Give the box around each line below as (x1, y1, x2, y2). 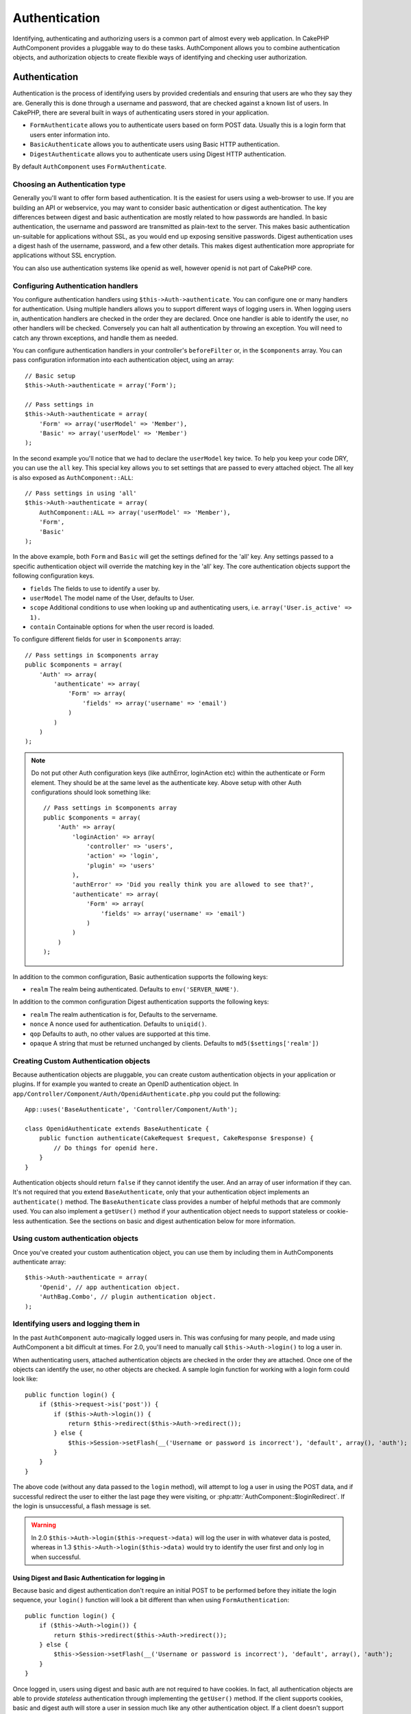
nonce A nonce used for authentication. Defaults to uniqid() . (29, 1020, 207, 1028)
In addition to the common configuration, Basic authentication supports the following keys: (12, 972, 269, 980)
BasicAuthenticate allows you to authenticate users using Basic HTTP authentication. (29, 141, 280, 149)
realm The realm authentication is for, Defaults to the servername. (29, 1010, 218, 1018)
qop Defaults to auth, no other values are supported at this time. (29, 1029, 210, 1038)
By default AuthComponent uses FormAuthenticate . (12, 162, 167, 171)
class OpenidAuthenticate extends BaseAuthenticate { (25, 1125, 209, 1133)
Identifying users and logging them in (12, 1319, 140, 1329)
